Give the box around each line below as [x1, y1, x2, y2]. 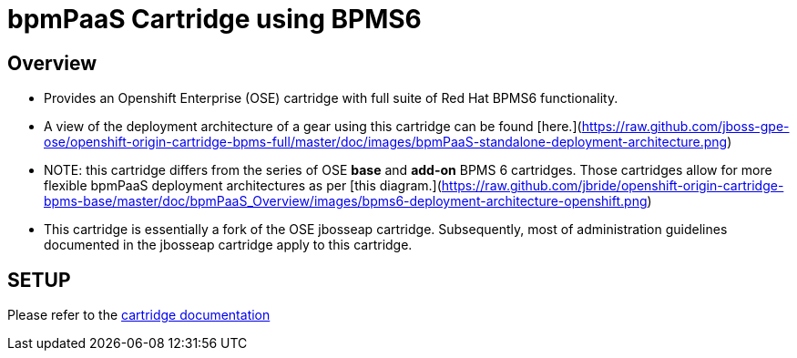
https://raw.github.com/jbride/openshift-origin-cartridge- [441, 178, 784, 194]
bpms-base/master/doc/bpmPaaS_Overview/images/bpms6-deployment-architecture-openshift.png [44, 193, 648, 210]
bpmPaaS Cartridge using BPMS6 [7, 4, 422, 35]
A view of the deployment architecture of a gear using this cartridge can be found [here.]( [44, 118, 582, 135]
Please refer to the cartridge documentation [7, 307, 271, 323]
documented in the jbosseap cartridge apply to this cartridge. [44, 237, 413, 253]
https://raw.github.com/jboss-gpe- [581, 118, 790, 135]
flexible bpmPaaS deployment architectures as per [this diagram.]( [44, 178, 442, 194]
